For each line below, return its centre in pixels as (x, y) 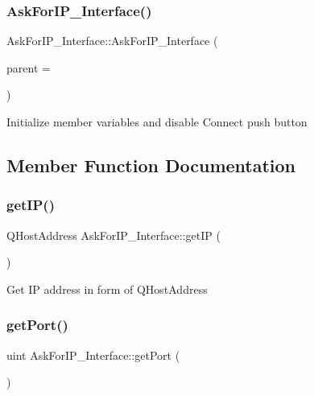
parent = (29, 67)
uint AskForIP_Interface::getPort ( (93, 355)
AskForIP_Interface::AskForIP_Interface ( (112, 41)
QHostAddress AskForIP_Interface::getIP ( (114, 235)
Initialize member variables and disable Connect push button (157, 122)
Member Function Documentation (151, 165)
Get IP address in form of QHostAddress (107, 289)
